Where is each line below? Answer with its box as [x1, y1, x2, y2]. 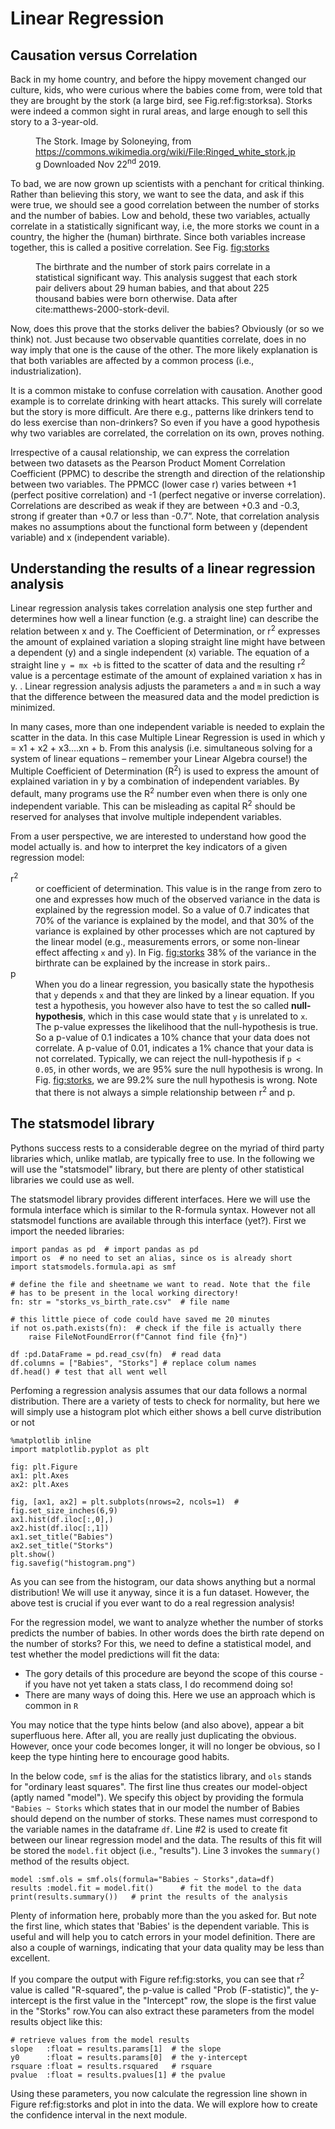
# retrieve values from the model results [10, 2035, 190, 2045]
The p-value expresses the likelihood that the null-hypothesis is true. [35, 1021, 319, 1033]
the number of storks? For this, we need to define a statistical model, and [10, 1637, 312, 1649]
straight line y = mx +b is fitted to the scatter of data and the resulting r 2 [10, 657, 306, 671]
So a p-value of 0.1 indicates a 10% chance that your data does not [35, 1032, 311, 1044]
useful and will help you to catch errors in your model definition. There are [10, 1930, 316, 1942]
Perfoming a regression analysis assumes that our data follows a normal [10, 1384, 308, 1396]
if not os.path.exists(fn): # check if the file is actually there [10, 1323, 302, 1333]
